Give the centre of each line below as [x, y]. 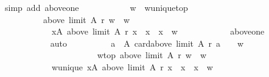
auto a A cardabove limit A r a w [147, 43]
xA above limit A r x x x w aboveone [158, 31]
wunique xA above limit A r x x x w [132, 66]
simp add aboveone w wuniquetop [96, 7]
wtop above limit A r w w [152, 55]
